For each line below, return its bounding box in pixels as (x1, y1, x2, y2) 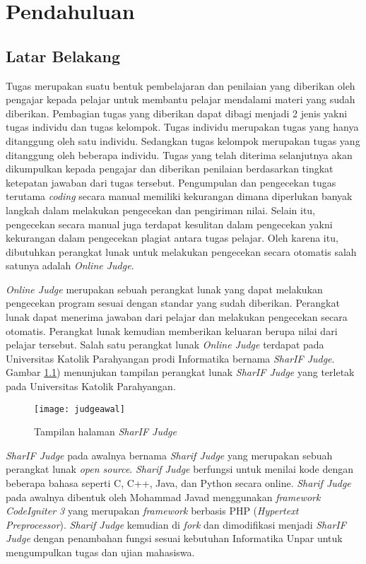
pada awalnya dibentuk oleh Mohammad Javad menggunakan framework (6, 489, 321, 504)
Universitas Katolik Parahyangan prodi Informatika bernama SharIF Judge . (6, 351, 335, 365)
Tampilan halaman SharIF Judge (34, 424, 177, 439)
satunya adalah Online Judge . (6, 258, 134, 273)
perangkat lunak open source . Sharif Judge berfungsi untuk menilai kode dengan (6, 462, 354, 476)
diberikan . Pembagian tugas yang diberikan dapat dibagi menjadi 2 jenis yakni (6, 105, 348, 120)
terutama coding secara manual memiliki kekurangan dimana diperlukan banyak (6, 189, 353, 204)
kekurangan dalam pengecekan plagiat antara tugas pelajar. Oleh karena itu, (6, 230, 338, 245)
